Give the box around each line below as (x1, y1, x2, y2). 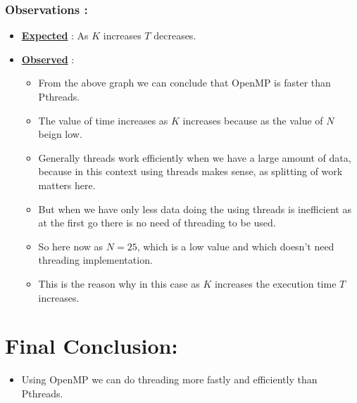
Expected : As (21, 28, 89, 43)
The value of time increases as (38, 113, 168, 127)
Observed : (21, 51, 75, 66)
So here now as (38, 238, 104, 253)
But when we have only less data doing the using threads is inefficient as (38, 201, 351, 216)
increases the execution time (214, 276, 337, 290)
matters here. (38, 177, 96, 192)
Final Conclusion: (5, 331, 178, 360)
